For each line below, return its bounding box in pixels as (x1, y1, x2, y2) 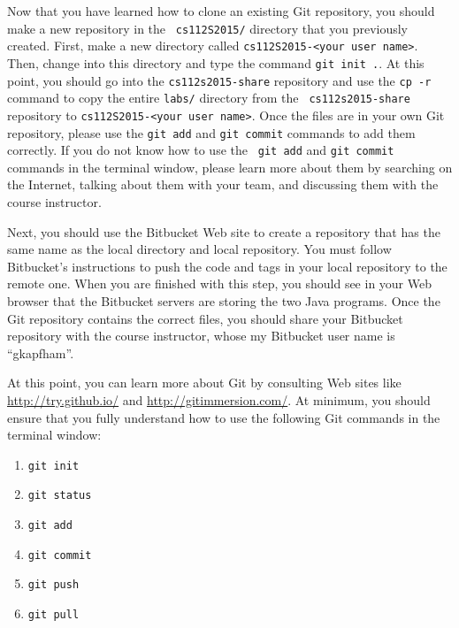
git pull (27, 609, 80, 622)
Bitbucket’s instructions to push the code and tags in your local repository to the (7, 257, 448, 275)
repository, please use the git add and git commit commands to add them (7, 123, 416, 142)
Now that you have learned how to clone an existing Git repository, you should (7, 2, 435, 19)
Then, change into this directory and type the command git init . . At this (7, 53, 425, 72)
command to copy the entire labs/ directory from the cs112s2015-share (7, 88, 410, 107)
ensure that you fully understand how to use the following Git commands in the (7, 408, 440, 426)
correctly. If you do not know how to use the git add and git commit (7, 141, 394, 159)
